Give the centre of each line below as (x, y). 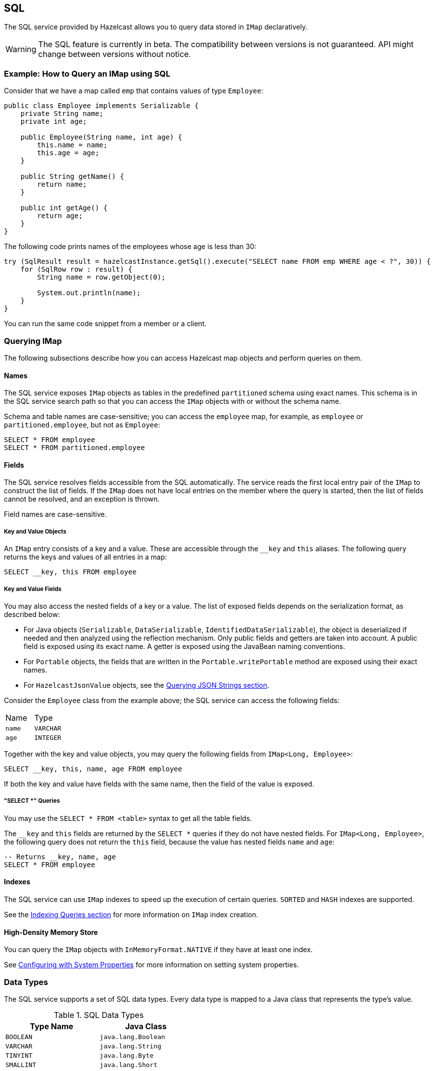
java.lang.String (130, 1046)
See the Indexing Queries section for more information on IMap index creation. (131, 914)
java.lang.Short (129, 1065)
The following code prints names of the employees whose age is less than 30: (130, 247)
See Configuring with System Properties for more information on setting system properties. (151, 965)
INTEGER (48, 737)
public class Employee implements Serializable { (101, 106)
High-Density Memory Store (51, 932)
